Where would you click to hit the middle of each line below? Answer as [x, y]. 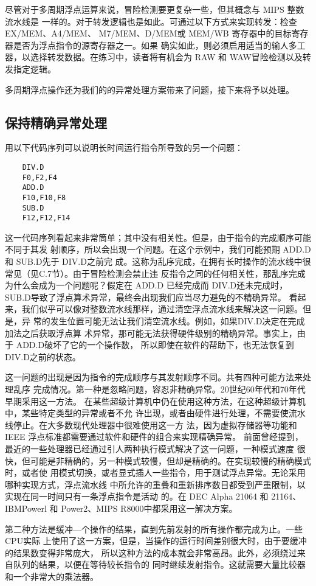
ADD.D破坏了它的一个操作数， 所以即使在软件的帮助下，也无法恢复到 [155, 345]
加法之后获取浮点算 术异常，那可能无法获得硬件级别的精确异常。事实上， [151, 333]
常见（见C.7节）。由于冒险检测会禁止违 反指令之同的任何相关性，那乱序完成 [155, 273]
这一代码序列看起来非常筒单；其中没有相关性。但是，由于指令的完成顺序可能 [158, 237]
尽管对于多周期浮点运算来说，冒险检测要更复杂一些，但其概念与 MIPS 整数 [155, 9]
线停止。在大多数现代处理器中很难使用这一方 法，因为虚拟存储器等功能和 [151, 424]
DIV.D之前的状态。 [43, 356]
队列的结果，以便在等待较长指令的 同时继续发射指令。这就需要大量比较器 [159, 564]
